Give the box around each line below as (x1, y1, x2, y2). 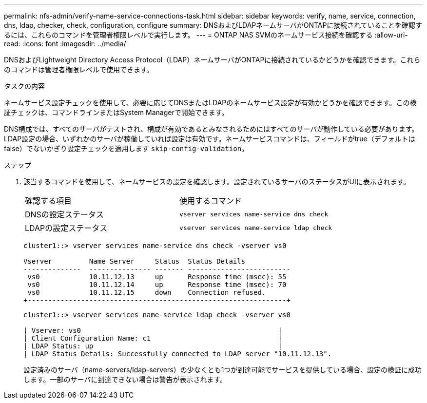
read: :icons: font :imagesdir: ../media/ (4, 39, 126, 48)
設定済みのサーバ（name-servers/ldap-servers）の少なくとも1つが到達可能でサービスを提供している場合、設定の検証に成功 (23, 365, 422, 374)
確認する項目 (25, 196, 72, 206)
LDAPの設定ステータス (25, 223, 108, 233)
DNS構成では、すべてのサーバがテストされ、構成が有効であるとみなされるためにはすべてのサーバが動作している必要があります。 (4, 125, 419, 133)
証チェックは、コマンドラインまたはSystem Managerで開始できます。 (4, 108, 229, 116)
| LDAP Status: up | (23, 342, 283, 350)
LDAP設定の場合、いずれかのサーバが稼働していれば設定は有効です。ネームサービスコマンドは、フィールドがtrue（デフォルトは (4, 134, 415, 143)
